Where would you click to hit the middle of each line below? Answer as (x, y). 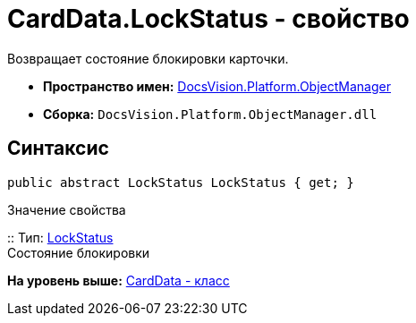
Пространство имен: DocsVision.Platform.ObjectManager (217, 86)
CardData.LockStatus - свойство (208, 19)
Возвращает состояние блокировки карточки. (148, 58)
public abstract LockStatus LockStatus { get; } (181, 182)
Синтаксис (58, 149)
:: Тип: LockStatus (60, 237)
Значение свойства (67, 209)
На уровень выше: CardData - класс (119, 280)
